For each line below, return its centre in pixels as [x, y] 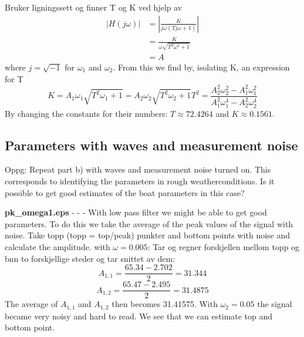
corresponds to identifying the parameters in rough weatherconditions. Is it [140, 181]
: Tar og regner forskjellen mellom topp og [224, 246]
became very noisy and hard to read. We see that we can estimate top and [139, 316]
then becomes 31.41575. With [165, 304]
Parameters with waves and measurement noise [151, 145]
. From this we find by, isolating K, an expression [201, 67]
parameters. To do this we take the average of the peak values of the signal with [149, 223]
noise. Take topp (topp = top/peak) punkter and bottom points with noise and [148, 235]
